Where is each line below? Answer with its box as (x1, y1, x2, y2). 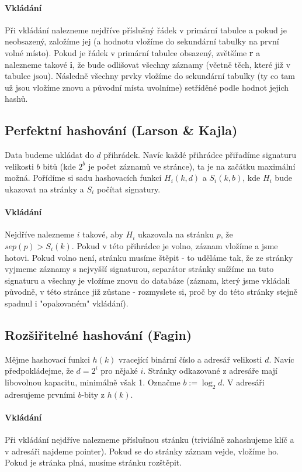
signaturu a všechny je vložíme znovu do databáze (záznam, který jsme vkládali (5, 274, 290, 286)
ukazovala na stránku (137, 228, 214, 240)
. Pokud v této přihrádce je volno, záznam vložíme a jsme (71, 239, 278, 251)
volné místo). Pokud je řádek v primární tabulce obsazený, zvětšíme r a (5, 46, 261, 58)
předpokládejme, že (5, 364, 74, 377)
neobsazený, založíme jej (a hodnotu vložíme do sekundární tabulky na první (5, 35, 279, 47)
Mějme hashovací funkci (5, 353, 90, 365)
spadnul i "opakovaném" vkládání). (5, 297, 129, 309)
